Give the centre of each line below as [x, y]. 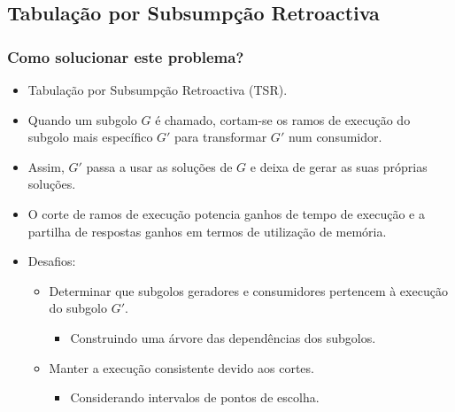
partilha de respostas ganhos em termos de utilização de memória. [207, 231]
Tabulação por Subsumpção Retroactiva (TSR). [158, 89]
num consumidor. [335, 137]
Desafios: [52, 261]
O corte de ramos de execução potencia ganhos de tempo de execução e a [226, 213]
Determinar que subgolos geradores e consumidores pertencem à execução [248, 290]
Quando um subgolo [82, 119]
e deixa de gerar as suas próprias [339, 166]
